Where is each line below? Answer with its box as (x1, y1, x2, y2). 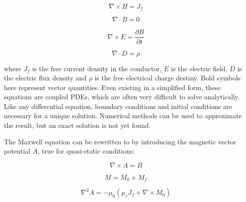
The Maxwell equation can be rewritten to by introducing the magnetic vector (4, 136, 236, 146)
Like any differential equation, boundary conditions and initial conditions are (4, 101, 232, 111)
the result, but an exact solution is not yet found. (4, 120, 151, 130)
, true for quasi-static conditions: (37, 146, 135, 156)
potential (4, 146, 31, 156)
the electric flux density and (4, 73, 87, 83)
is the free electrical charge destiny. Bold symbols (94, 73, 241, 83)
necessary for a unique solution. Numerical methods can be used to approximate (4, 110, 242, 121)
